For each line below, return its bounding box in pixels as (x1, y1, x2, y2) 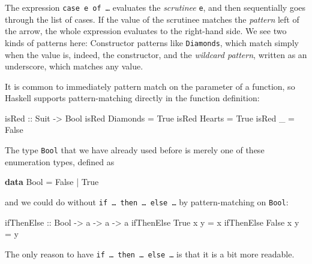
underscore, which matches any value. (5, 60, 143, 72)
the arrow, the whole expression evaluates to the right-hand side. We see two (5, 25, 287, 37)
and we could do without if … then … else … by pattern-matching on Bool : (5, 195, 289, 208)
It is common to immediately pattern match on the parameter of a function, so (5, 80, 295, 92)
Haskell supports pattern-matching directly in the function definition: (5, 92, 260, 104)
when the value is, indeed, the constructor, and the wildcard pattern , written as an (5, 48, 307, 60)
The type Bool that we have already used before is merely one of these (5, 144, 265, 156)
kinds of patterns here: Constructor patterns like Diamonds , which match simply (5, 36, 299, 48)
